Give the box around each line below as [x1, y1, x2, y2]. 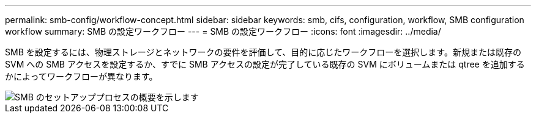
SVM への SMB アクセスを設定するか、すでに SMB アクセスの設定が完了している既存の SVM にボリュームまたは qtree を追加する [5, 59, 525, 69]
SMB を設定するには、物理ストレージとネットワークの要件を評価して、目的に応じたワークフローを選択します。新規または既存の [5, 47, 521, 57]
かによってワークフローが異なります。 [5, 71, 158, 82]
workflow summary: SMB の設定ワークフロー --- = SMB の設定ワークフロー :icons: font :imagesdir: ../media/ [5, 26, 441, 36]
